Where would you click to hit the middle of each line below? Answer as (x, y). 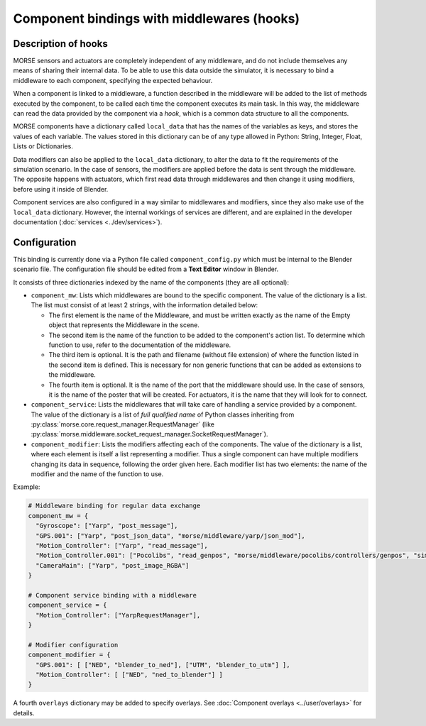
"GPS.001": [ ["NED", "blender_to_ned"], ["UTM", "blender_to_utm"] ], (163, 665)
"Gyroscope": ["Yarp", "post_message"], (107, 526)
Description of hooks (60, 44)
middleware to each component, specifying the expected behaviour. (113, 80)
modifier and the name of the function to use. (97, 474)
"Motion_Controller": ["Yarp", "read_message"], (122, 545)
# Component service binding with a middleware (112, 595)
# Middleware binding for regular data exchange (114, 506)
